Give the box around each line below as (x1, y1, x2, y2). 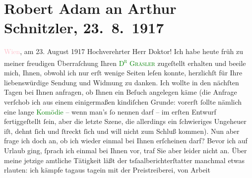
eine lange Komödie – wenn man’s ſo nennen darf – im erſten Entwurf (4, 106, 216, 117)
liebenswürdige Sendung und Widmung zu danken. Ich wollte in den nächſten (4, 77, 239, 87)
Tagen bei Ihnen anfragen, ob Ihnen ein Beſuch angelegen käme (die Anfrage (4, 87, 237, 97)
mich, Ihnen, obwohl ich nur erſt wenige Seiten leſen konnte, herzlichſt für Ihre (4, 67, 243, 78)
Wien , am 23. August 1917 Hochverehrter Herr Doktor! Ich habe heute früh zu (4, 46, 244, 57)
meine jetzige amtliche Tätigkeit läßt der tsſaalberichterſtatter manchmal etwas (4, 155, 245, 165)
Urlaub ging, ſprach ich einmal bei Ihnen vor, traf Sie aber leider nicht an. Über (4, 145, 247, 155)
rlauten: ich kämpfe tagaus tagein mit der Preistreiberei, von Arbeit (4, 165, 210, 175)
